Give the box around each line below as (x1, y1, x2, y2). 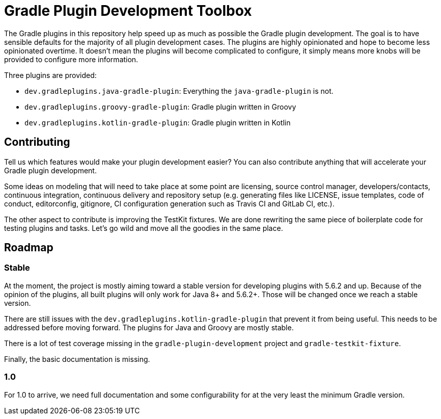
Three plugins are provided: (4, 70, 97, 80)
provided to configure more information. (4, 55, 139, 64)
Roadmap (4, 241, 53, 254)
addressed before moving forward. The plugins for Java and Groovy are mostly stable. (4, 323, 294, 332)
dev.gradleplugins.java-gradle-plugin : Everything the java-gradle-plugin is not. (24, 86, 334, 95)
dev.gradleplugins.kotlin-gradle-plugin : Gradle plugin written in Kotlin (24, 118, 291, 127)
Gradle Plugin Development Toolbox (4, 2, 252, 19)
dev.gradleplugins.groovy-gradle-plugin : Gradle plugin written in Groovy (24, 102, 296, 111)
